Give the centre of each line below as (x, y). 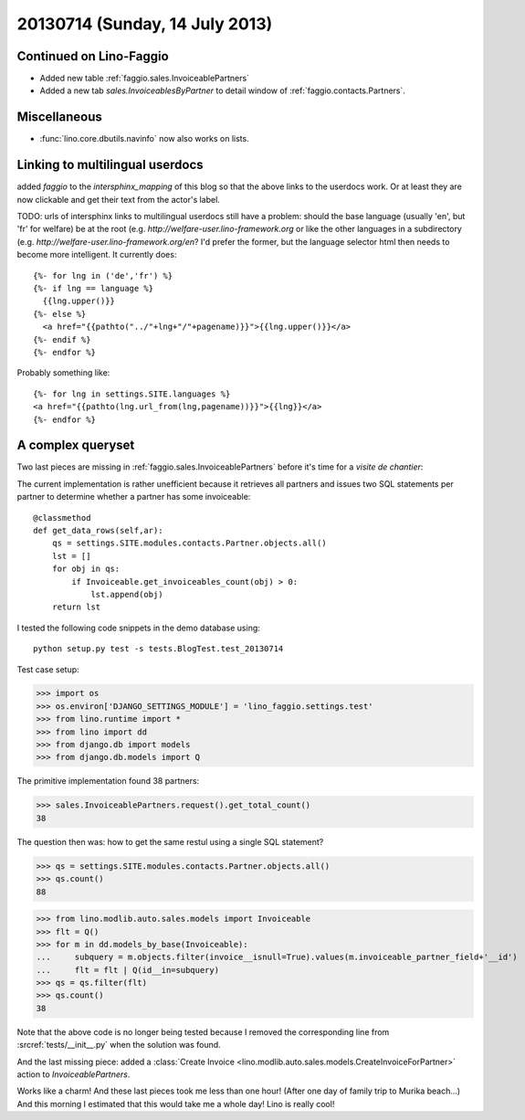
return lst (76, 607)
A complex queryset (76, 445)
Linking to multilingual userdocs (110, 165)
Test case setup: (48, 669)
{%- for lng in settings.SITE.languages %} (132, 394)
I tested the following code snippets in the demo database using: (138, 628)
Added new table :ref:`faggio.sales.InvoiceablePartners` (145, 79)
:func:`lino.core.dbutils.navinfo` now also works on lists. (145, 139)
